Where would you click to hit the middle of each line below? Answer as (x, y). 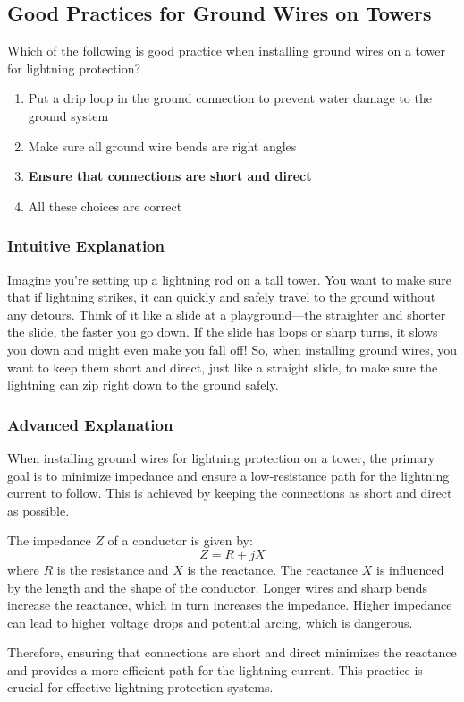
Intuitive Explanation (86, 246)
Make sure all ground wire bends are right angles (162, 146)
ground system (68, 115)
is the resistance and (113, 569)
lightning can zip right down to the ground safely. (143, 385)
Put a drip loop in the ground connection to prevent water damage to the (230, 98)
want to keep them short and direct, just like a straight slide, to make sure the (223, 367)
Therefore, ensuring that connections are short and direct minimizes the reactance (232, 652)
